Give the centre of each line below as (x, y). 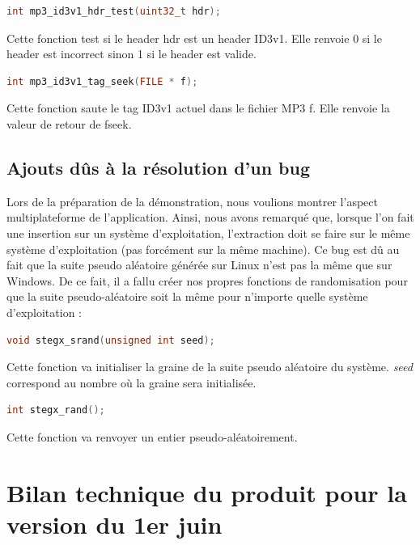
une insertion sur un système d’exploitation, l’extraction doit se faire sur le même (208, 232)
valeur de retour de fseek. (69, 123)
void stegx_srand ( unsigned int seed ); (111, 340)
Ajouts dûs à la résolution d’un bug (159, 167)
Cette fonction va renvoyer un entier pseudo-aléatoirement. (152, 436)
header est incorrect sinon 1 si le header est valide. (132, 54)
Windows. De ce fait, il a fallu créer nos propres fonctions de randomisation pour (207, 280)
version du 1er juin (115, 524)
